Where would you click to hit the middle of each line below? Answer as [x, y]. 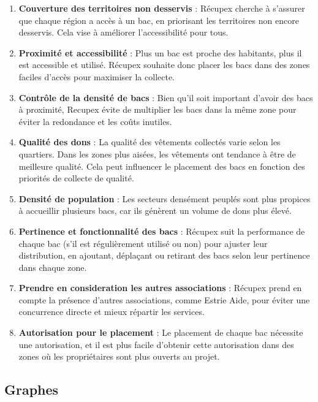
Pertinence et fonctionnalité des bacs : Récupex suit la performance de [162, 231]
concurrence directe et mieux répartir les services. [112, 312]
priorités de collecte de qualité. [76, 178]
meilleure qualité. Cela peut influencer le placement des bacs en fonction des [162, 166]
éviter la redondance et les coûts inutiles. [95, 121]
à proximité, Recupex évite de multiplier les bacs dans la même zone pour [157, 109]
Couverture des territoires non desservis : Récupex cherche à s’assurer [162, 8]
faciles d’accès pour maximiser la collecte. [97, 76]
